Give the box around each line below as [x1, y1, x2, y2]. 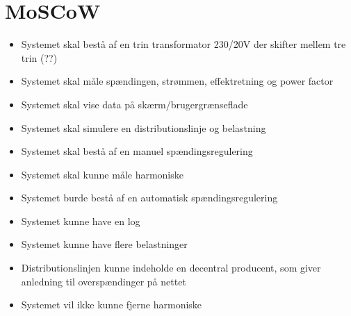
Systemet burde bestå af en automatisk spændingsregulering [21, 190, 278, 205]
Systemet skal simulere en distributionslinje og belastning [21, 120, 266, 135]
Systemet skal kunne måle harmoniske [21, 167, 183, 181]
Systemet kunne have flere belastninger [21, 237, 188, 251]
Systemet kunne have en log [21, 213, 140, 228]
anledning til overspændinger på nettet [21, 274, 186, 288]
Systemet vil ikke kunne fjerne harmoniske [21, 297, 202, 312]
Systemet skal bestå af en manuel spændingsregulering [21, 144, 253, 158]
